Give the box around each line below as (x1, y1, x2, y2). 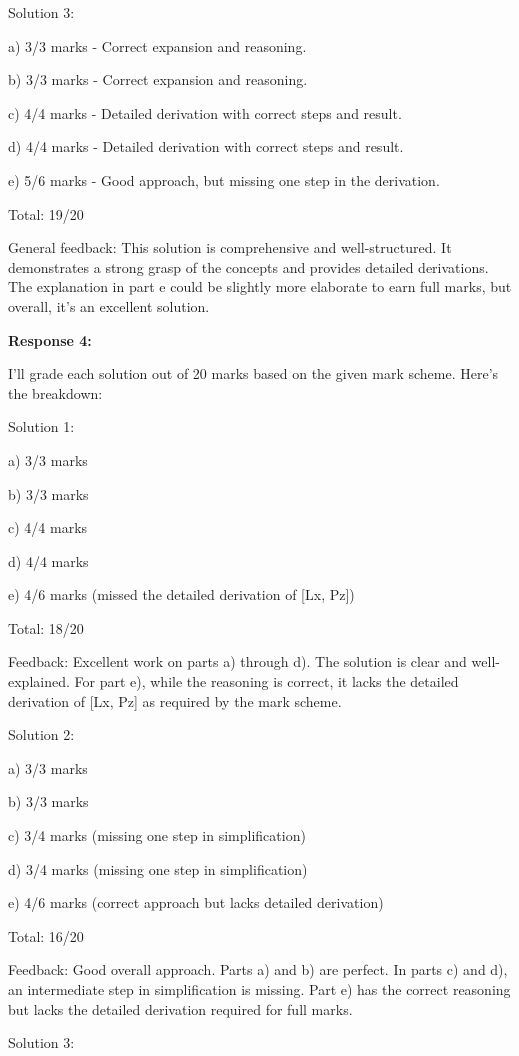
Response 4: (8, 329, 92, 350)
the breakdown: (8, 382, 103, 403)
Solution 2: (8, 724, 75, 745)
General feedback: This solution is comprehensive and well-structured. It (8, 237, 452, 258)
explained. (8, 671, 70, 692)
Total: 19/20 (8, 203, 84, 224)
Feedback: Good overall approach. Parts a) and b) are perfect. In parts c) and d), (8, 959, 508, 980)
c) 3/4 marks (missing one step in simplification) (8, 825, 306, 846)
